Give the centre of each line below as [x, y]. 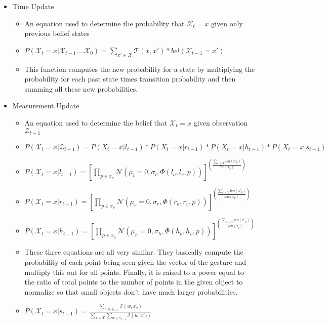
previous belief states [57, 33]
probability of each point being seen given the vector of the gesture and [135, 261]
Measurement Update [46, 106]
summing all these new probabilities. [81, 88]
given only [227, 23]
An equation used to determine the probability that [105, 23]
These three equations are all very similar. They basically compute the [134, 252]
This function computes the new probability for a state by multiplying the [140, 69]
